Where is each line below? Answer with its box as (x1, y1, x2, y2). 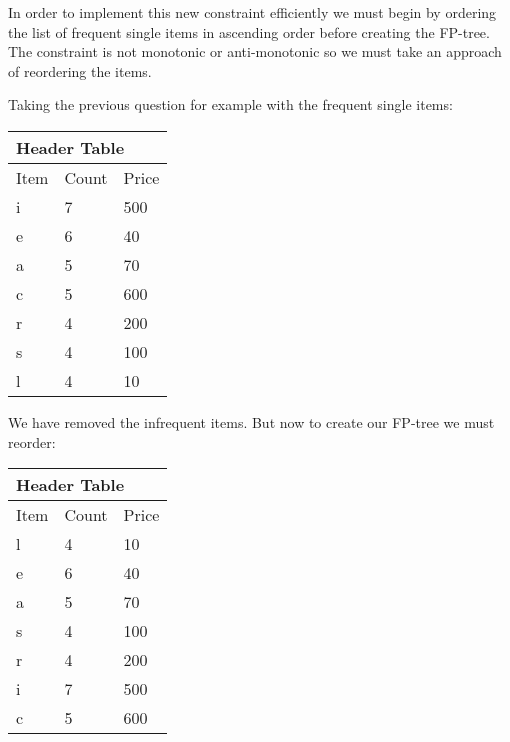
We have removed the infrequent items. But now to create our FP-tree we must (8, 411, 495, 432)
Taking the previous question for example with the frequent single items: (8, 94, 453, 115)
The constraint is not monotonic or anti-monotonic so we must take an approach (8, 41, 502, 62)
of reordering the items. (8, 60, 152, 81)
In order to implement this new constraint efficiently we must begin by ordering (8, 2, 497, 22)
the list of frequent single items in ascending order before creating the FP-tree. (8, 21, 490, 42)
